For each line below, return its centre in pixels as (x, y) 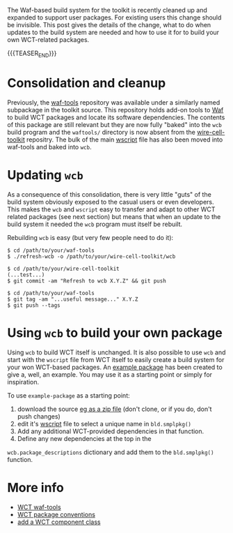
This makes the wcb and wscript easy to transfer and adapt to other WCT (111, 209)
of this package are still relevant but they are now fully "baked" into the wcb (115, 124)
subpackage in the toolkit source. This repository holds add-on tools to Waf (115, 110)
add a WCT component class (59, 522)
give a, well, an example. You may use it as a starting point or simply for (110, 374)
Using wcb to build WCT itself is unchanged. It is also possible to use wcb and (116, 352)
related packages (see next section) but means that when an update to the (114, 216)
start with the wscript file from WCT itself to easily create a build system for (116, 359)
